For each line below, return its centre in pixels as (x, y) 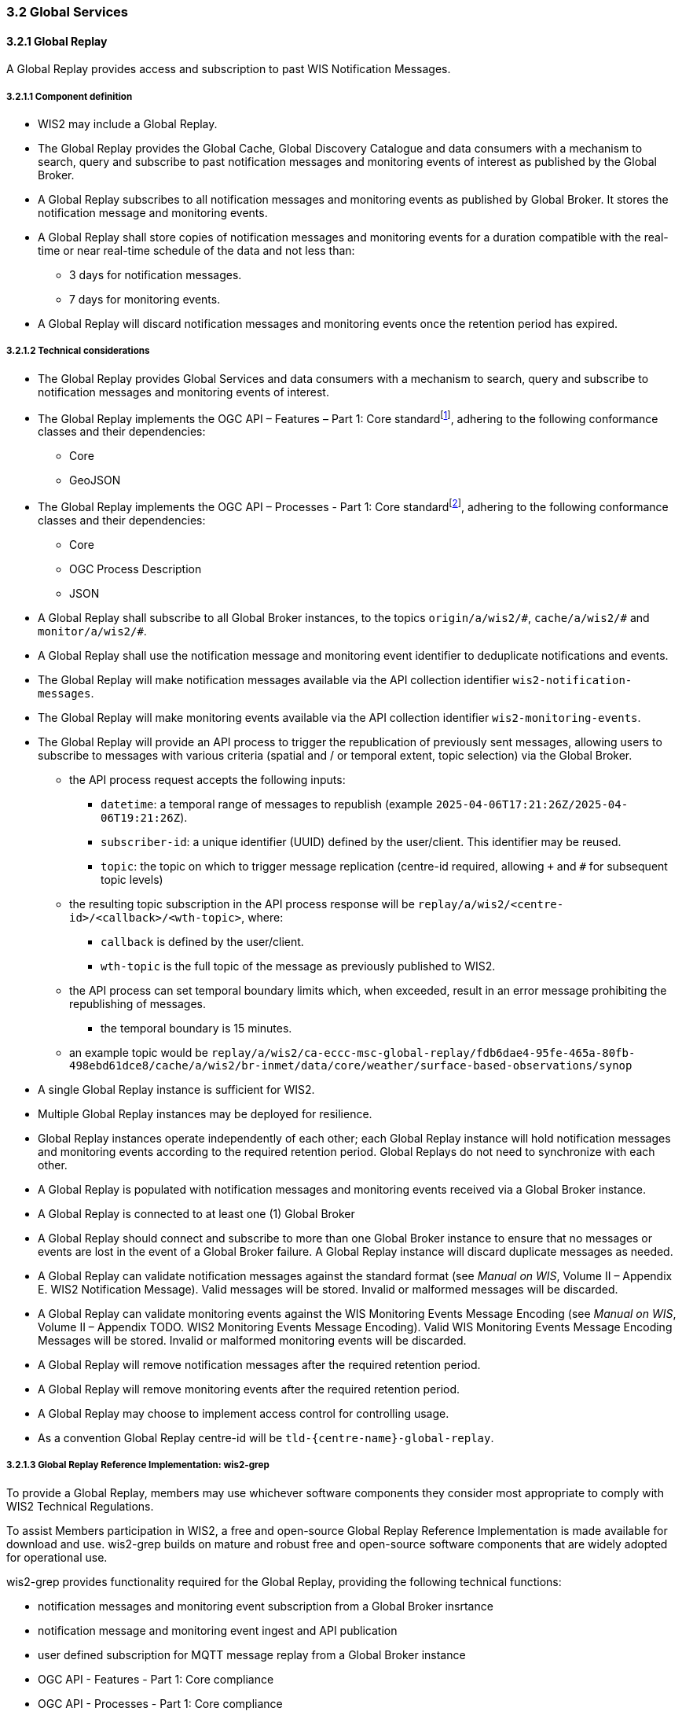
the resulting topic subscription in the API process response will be (242, 904)
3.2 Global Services (68, 12)
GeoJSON (95, 480)
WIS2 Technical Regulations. (80, 1506)
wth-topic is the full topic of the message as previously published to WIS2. (298, 966)
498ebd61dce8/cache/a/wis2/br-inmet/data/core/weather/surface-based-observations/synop (351, 1066)
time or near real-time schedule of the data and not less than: (196, 250)
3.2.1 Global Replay (57, 41)
